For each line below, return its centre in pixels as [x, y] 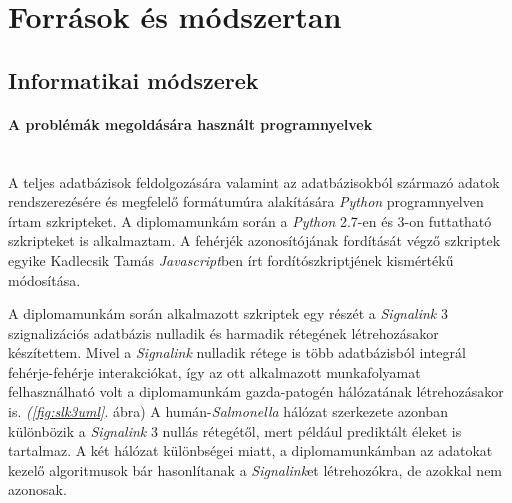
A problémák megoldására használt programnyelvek [190, 123]
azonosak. [37, 489]
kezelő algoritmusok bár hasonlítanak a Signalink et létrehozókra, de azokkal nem [255, 469]
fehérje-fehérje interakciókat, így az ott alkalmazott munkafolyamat [214, 371]
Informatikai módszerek [133, 79]
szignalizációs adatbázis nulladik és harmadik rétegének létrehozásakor [223, 332]
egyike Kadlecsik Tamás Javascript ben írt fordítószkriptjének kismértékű [231, 259]
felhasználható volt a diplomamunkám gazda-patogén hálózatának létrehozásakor [256, 391]
